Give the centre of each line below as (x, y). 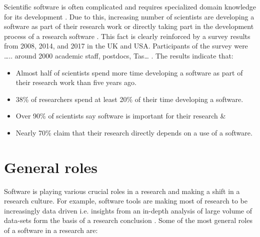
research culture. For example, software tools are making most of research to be (126, 201)
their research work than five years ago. (76, 82)
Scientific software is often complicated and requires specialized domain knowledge (130, 6)
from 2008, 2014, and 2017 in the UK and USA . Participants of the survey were (126, 46)
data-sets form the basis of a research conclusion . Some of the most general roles (128, 220)
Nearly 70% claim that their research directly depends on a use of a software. (134, 132)
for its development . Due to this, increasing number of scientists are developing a (129, 16)
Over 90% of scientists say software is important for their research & (121, 116)
